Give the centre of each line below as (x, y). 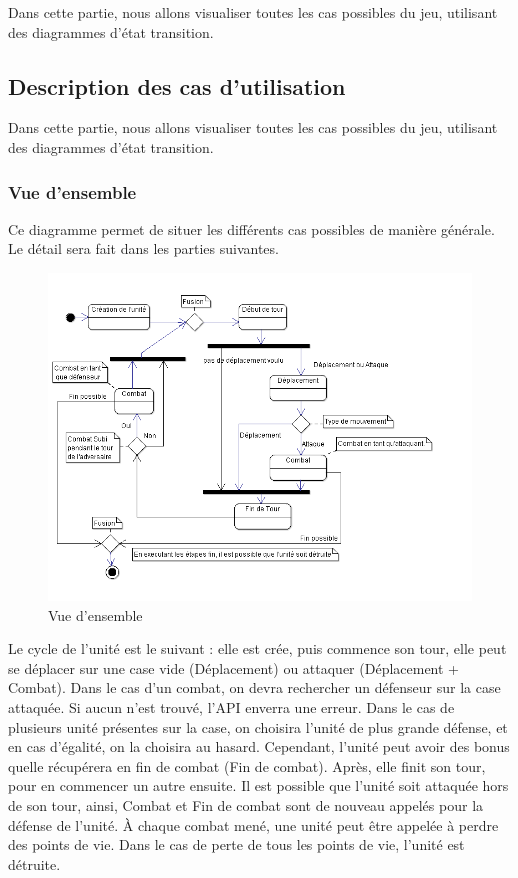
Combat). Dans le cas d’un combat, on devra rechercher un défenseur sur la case (254, 687)
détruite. (34, 863)
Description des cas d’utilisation (177, 85)
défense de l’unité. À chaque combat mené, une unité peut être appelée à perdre (253, 824)
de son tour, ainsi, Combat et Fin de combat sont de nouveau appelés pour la (246, 805)
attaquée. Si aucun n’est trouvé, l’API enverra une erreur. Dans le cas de (231, 707)
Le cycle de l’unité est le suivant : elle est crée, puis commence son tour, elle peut (257, 648)
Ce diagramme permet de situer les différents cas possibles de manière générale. (251, 228)
